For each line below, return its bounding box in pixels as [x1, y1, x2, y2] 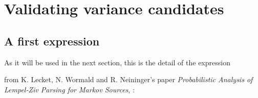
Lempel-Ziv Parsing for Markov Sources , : [4, 84, 135, 94]
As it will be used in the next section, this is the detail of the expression [4, 57, 230, 67]
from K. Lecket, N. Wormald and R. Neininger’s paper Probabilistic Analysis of [4, 74, 253, 85]
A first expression [4, 33, 100, 48]
